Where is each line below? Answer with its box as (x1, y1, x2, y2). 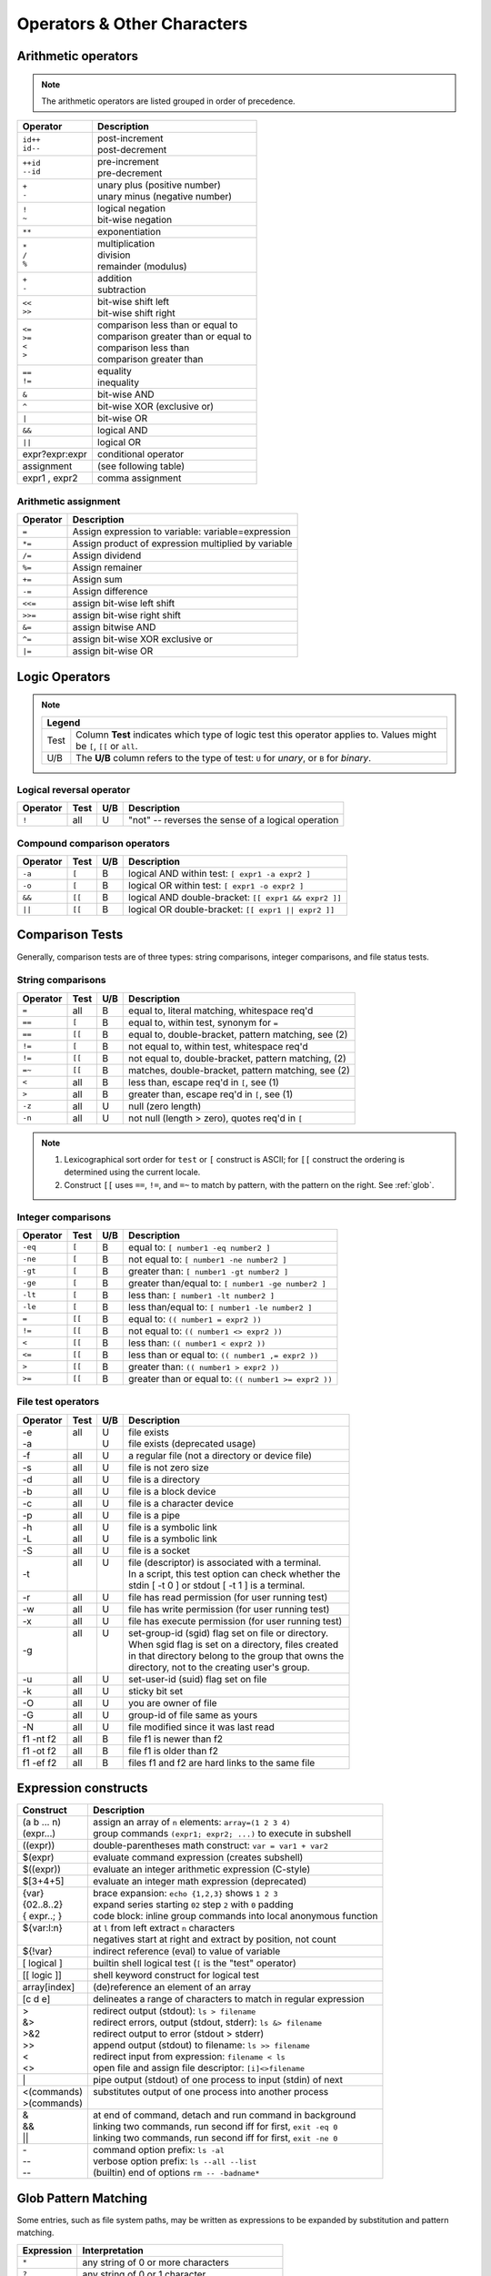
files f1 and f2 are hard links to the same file (128, 1756, 316, 1769)
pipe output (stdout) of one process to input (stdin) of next (92, 2074, 344, 2087)
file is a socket (128, 1544, 191, 1557)
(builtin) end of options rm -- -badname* (92, 2167, 260, 2179)
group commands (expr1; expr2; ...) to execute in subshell (92, 1827, 352, 1840)
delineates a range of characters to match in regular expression (92, 1993, 365, 2006)
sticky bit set (128, 1684, 184, 1697)
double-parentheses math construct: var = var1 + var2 (92, 1839, 329, 1852)
